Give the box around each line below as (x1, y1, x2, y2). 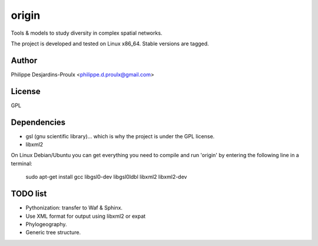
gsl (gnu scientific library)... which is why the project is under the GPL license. (25, 132, 215, 139)
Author (11, 55, 38, 65)
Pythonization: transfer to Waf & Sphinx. (25, 204, 123, 211)
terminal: (11, 159, 32, 167)
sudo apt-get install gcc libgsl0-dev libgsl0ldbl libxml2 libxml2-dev (25, 174, 187, 181)
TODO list (11, 189, 47, 199)
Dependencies (11, 117, 66, 127)
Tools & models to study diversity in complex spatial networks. (11, 29, 163, 36)
